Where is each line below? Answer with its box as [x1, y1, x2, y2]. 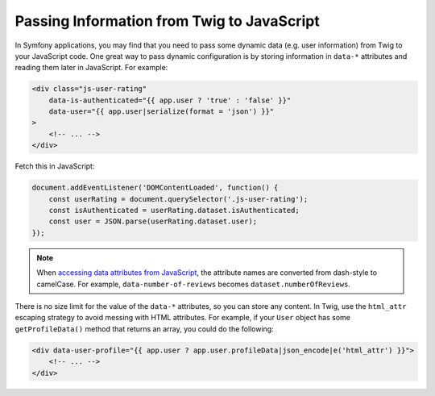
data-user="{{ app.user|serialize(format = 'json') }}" [48, 107, 275, 116]
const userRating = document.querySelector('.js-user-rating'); [48, 194, 309, 203]
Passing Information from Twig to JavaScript [14, 12, 320, 30]
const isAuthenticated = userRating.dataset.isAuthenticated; [48, 206, 300, 215]
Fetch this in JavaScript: [14, 161, 95, 171]
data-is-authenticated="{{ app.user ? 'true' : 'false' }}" [48, 95, 292, 105]
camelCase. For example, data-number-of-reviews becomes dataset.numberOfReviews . [36, 279, 350, 289]
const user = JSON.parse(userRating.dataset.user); [48, 217, 258, 226]
